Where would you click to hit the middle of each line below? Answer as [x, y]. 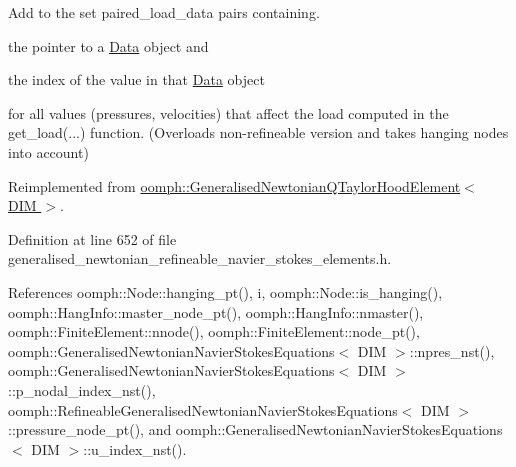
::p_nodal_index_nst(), [82, 389]
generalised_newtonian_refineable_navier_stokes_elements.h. [200, 258]
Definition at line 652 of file [92, 238]
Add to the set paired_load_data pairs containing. [164, 12]
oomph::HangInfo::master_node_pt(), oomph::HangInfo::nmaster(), [216, 311]
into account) [48, 151]
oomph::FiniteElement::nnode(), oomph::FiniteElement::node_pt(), [214, 331]
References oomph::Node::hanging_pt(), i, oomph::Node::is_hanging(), [225, 291]
